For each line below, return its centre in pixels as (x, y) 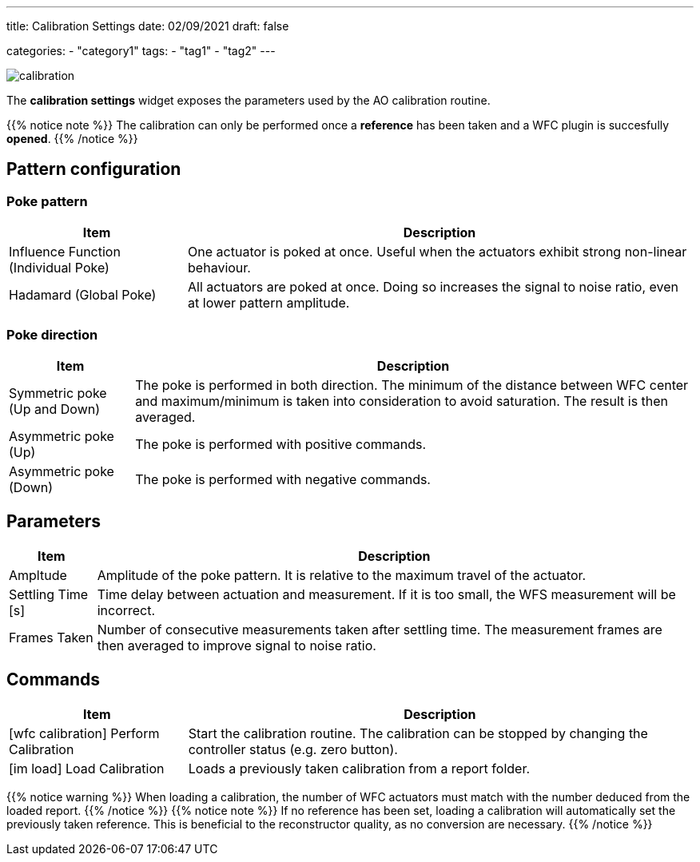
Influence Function (65, 252)
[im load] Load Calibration (87, 768)
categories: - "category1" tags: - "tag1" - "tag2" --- (141, 51)
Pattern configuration (94, 169)
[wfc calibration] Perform (84, 733)
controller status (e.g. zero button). (293, 749)
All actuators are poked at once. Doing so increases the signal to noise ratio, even (434, 287)
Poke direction (52, 334)
